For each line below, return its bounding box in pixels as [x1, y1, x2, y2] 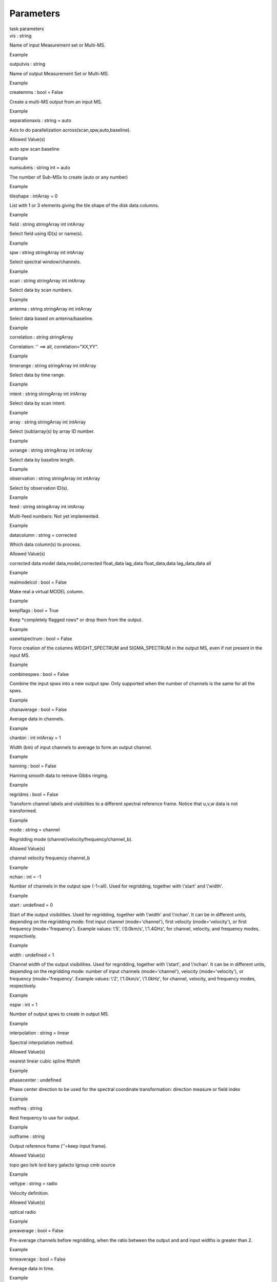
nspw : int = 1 [9, 1001, 38, 1008]
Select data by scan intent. [9, 400, 66, 406]
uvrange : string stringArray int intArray [9, 447, 92, 453]
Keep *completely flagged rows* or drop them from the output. [9, 617, 143, 623]
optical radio [9, 1209, 36, 1215]
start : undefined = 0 [9, 902, 53, 908]
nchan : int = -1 [9, 874, 42, 880]
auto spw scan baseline [9, 146, 60, 152]
